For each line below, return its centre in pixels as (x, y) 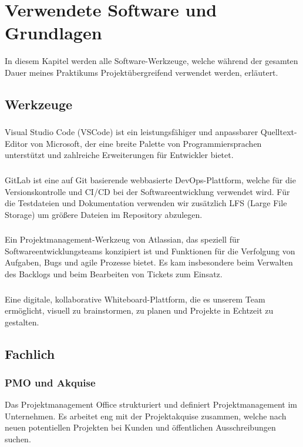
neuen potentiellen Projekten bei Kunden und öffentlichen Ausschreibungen (140, 427)
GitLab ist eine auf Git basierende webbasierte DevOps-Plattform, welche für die (150, 179)
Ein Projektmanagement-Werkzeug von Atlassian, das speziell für (122, 239)
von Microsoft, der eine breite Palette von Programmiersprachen (146, 143)
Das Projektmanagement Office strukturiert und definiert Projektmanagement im (151, 404)
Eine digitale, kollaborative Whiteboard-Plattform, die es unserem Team (135, 299)
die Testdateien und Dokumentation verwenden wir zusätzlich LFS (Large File (146, 203)
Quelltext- (279, 132)
